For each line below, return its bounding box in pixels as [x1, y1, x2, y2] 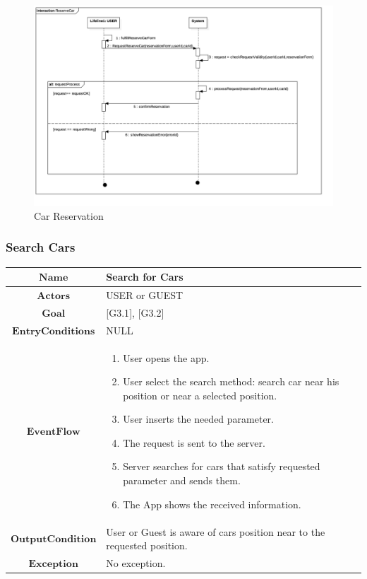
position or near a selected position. [123, 387, 277, 402]
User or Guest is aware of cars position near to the [106, 524, 325, 539]
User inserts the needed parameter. [123, 411, 274, 426]
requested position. [106, 538, 188, 553]
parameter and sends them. [123, 473, 241, 488]
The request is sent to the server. [123, 435, 265, 450]
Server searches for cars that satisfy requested [123, 459, 320, 474]
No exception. [106, 555, 166, 570]
